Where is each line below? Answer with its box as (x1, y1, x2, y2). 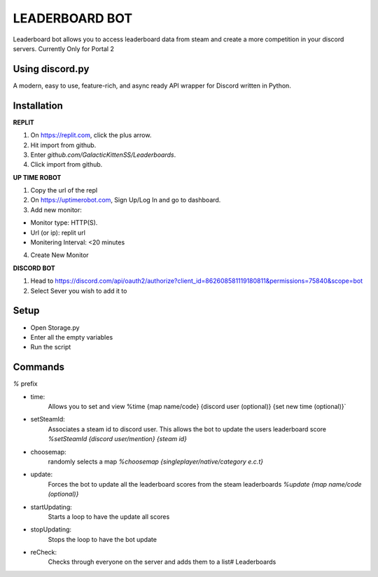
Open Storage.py (30, 323, 80, 332)
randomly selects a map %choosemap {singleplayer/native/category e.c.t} (48, 457, 264, 466)
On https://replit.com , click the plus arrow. (30, 131, 152, 139)
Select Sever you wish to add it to (30, 286, 127, 295)
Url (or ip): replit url (30, 228, 85, 237)
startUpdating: (30, 503, 73, 511)
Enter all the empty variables (30, 333, 113, 341)
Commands (13, 361, 65, 373)
